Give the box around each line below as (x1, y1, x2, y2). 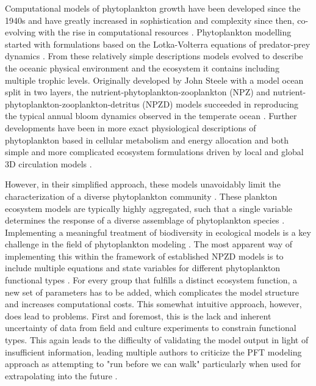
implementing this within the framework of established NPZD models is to (5, 249, 284, 262)
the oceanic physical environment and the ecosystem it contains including (5, 61, 279, 74)
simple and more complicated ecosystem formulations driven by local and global (5, 145, 304, 158)
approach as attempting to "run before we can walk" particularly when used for (5, 357, 301, 370)
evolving (5, 26, 36, 38)
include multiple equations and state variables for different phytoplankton (5, 261, 281, 274)
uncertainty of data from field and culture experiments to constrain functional (5, 321, 296, 334)
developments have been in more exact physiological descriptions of (5, 121, 256, 134)
